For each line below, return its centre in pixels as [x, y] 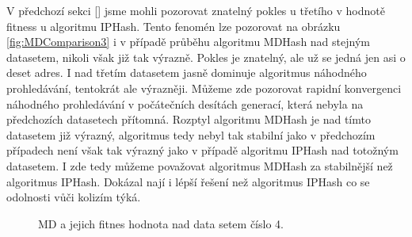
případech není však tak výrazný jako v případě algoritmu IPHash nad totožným [202, 150]
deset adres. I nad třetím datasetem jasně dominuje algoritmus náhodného [187, 73]
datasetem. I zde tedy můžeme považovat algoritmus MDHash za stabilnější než [200, 165]
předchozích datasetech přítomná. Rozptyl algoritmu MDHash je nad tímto [189, 119]
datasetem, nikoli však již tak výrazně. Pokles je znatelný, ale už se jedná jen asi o [206, 57]
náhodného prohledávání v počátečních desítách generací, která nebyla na [185, 103]
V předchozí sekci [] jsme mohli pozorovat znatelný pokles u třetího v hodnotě [196, 10]
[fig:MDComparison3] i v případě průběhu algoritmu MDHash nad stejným [188, 42]
